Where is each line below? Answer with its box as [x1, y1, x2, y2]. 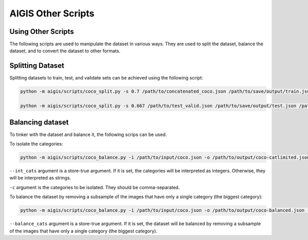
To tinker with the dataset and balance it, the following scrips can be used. [9, 131, 167, 137]
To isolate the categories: [9, 141, 64, 147]
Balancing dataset [9, 118, 69, 127]
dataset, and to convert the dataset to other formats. [9, 48, 121, 54]
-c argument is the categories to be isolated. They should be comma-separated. [9, 184, 180, 190]
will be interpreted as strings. [9, 175, 71, 181]
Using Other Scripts [9, 27, 74, 36]
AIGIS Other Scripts [9, 8, 94, 19]
